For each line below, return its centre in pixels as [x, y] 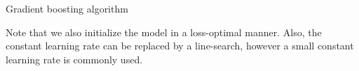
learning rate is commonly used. [74, 59]
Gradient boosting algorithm [67, 8]
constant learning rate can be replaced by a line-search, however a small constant [180, 46]
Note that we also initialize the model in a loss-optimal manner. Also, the [164, 32]
